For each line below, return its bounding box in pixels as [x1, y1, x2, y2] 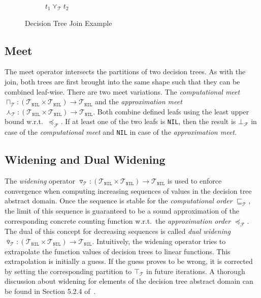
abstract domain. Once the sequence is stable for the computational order [5, 195, 233, 206]
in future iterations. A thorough [146, 265, 245, 276]
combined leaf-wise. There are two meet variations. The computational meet [5, 86, 240, 97]
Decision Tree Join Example [25, 17, 112, 28]
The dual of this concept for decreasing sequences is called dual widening [5, 226, 231, 236]
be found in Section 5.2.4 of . [5, 285, 96, 296]
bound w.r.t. [5, 116, 43, 127]
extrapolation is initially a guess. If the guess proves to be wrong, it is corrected [5, 256, 253, 266]
